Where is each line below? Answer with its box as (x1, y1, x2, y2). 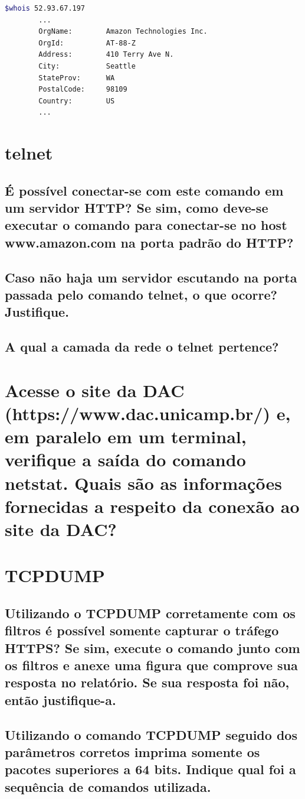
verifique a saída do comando (5, 447, 246, 472)
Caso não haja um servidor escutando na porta (5, 268, 297, 286)
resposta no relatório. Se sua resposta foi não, (5, 673, 290, 691)
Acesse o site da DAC (5, 378, 185, 402)
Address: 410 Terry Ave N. (38, 50, 174, 59)
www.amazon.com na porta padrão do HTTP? (5, 233, 294, 251)
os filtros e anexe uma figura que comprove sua (5, 656, 298, 674)
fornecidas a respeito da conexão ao (5, 493, 300, 518)
